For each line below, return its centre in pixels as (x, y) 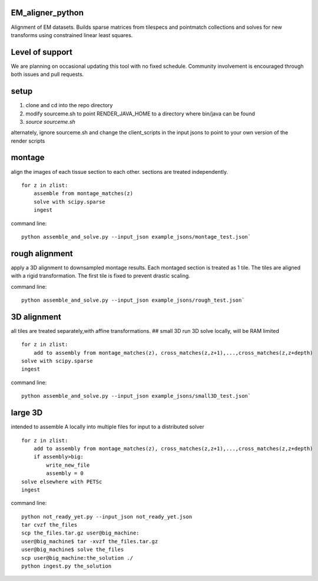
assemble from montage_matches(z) (83, 194)
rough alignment (42, 253)
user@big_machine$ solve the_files (73, 550)
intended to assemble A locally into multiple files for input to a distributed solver (107, 427)
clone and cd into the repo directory (69, 105)
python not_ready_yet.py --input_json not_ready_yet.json (107, 516)
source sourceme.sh (51, 121)
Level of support (42, 52)
